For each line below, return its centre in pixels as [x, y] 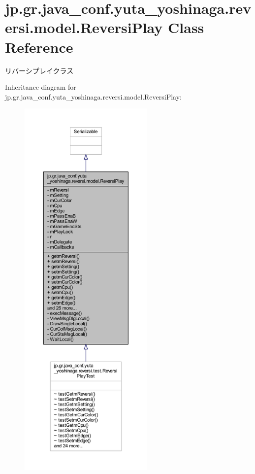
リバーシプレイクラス [39, 70]
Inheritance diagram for [41, 87]
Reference [39, 47]
